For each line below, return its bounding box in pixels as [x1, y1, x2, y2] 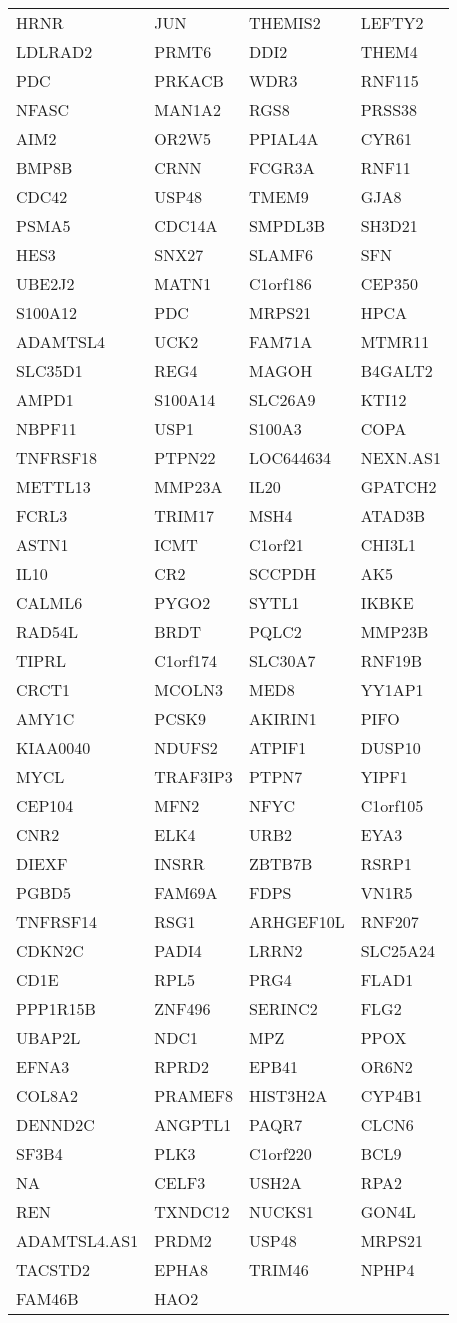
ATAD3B [360, 504, 426, 527]
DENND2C [16, 1113, 95, 1136]
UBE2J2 [16, 272, 75, 295]
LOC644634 [248, 446, 331, 469]
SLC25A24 [360, 939, 436, 962]
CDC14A [154, 214, 218, 237]
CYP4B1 [360, 1084, 423, 1107]
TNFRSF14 [16, 910, 98, 933]
